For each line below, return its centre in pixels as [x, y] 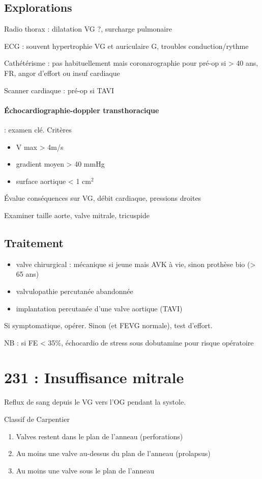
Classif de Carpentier [37, 419]
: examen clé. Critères [38, 129]
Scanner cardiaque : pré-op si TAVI [59, 90]
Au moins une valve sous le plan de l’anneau [85, 470]
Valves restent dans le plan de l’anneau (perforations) [99, 436]
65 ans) [27, 274]
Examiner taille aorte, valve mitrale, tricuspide [77, 215]
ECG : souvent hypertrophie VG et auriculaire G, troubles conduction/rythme [126, 46]
